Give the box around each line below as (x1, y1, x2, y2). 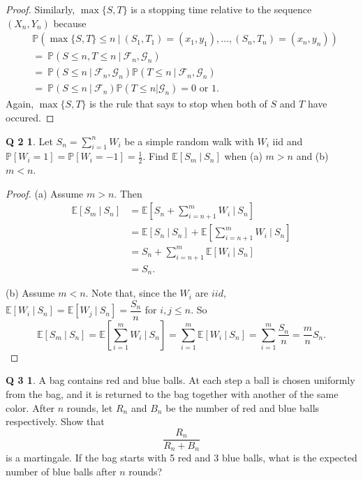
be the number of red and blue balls (165, 400, 320, 415)
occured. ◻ (6, 110, 54, 124)
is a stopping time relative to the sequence (131, 2, 312, 16)
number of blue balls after (6, 464, 117, 478)
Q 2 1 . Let (6, 133, 53, 148)
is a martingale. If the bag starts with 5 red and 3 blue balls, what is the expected (6, 450, 357, 465)
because (53, 15, 87, 30)
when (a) (224, 149, 262, 163)
